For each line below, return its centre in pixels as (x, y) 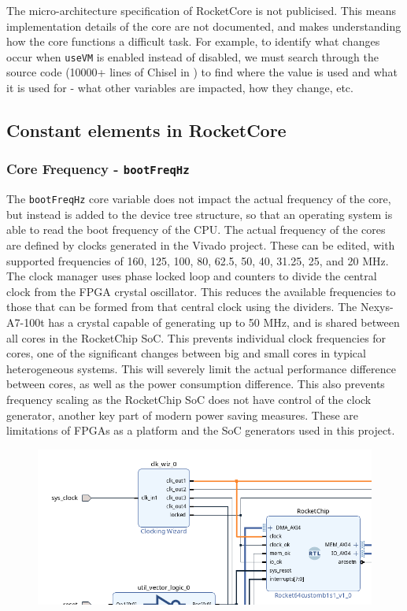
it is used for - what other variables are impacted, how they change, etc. (180, 88)
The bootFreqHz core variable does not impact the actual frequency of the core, (199, 199)
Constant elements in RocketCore (146, 130)
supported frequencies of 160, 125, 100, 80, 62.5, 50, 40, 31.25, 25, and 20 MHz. (198, 260)
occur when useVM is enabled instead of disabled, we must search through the (193, 56)
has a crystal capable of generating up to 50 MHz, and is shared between (224, 322)
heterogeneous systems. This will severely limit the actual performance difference (201, 368)
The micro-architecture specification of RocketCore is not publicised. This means (201, 10)
